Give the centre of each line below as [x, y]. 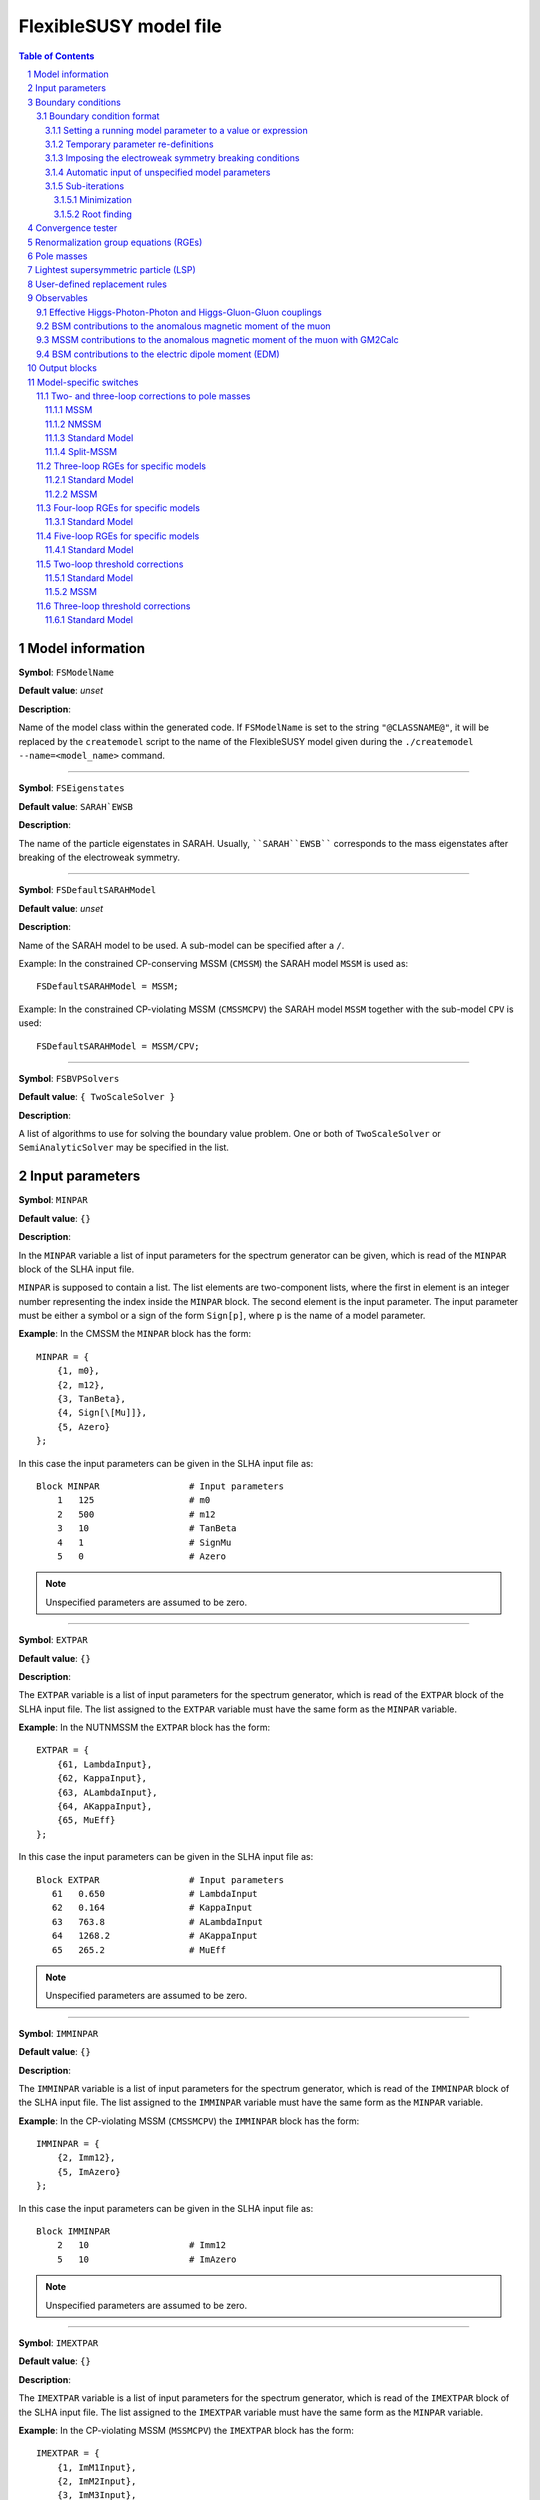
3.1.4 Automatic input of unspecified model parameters [158, 172]
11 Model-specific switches [83, 382]
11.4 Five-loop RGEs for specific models [118, 536]
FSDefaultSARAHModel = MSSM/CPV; [118, 1046]
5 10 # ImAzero [146, 2259]
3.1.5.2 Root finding [92, 214]
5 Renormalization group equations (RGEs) [115, 242]
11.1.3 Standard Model [89, 438]
